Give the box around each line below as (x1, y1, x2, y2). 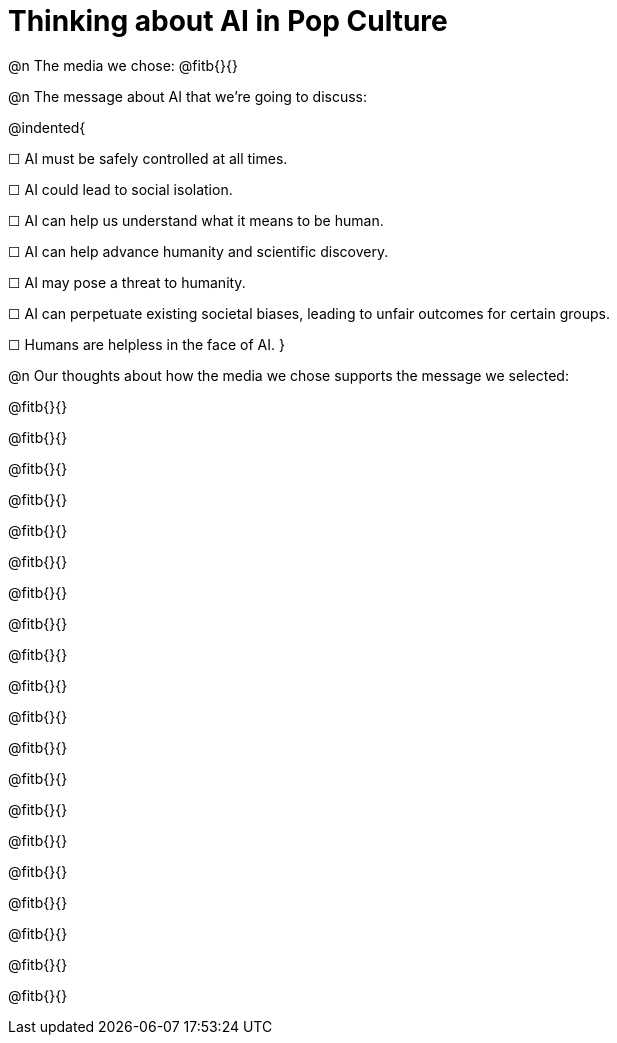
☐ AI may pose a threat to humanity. (8, 273, 246, 291)
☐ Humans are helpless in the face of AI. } (8, 335, 285, 353)
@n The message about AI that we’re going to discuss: (8, 87, 368, 105)
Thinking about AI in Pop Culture (8, 4, 448, 38)
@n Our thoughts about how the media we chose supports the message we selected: (8, 366, 569, 384)
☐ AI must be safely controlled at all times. (8, 149, 288, 167)
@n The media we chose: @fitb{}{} (8, 56, 238, 74)
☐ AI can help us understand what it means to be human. (8, 211, 384, 229)
